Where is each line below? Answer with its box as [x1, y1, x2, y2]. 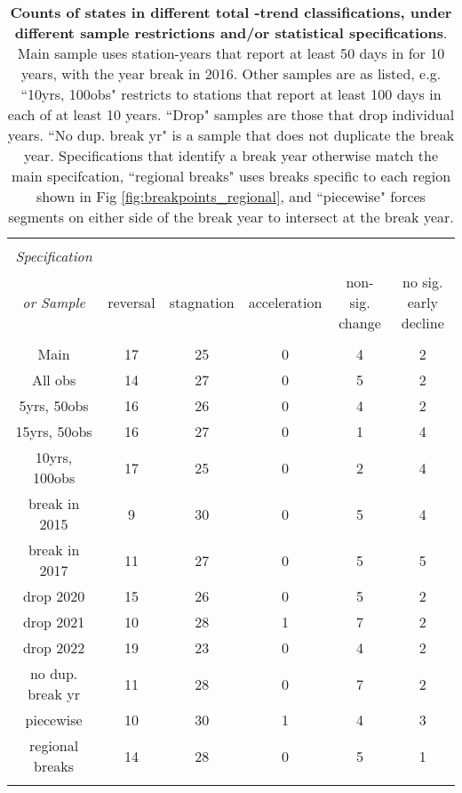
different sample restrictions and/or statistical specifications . [14, 22, 448, 43]
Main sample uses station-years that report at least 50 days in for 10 [17, 43, 445, 63]
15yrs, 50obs [15, 421, 92, 441]
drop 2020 [22, 586, 85, 606]
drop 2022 [22, 637, 85, 658]
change [339, 312, 381, 333]
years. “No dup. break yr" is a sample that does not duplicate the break [7, 125, 455, 145]
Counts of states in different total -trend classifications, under [10, 2, 452, 22]
